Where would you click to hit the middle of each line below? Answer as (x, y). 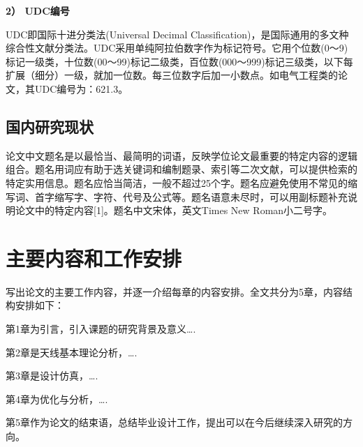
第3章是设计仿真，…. (52, 376)
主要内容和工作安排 (94, 258)
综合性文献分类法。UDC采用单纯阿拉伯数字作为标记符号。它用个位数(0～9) (177, 48)
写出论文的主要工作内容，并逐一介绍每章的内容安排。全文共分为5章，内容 (174, 291)
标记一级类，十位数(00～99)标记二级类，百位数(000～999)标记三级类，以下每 (179, 61)
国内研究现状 (50, 126)
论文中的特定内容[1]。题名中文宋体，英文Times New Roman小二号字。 (174, 210)
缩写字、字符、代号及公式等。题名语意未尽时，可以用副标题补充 (201, 196)
